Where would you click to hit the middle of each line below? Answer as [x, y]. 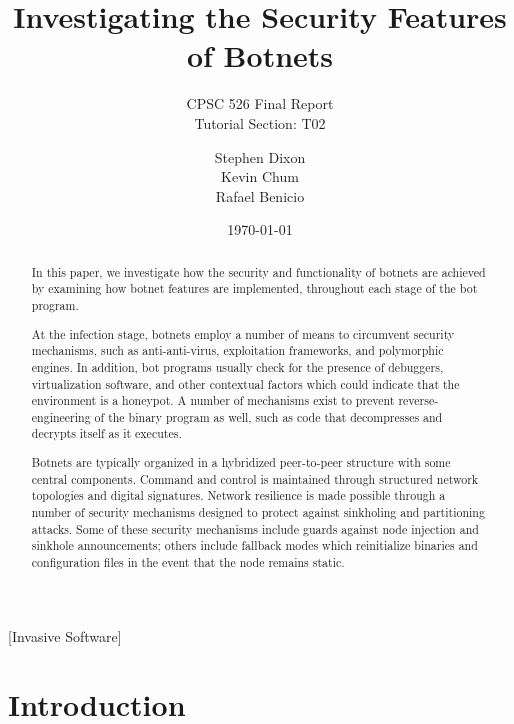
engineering [61, 416]
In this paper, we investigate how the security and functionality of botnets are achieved [258, 271]
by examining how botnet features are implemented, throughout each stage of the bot [254, 288]
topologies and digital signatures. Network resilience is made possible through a [238, 495]
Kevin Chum [260, 176]
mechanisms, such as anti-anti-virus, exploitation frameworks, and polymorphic [237, 350]
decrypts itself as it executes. [106, 433]
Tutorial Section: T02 [260, 122]
